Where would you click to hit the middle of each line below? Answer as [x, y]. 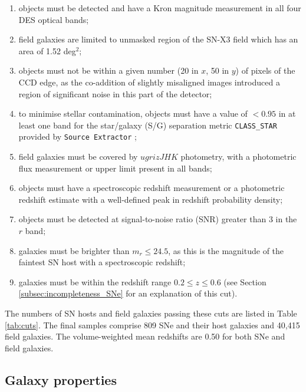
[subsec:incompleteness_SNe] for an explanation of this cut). [128, 293]
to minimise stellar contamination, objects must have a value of [133, 113]
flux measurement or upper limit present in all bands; [115, 168]
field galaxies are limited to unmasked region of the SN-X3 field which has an [158, 39]
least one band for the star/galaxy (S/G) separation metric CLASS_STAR [148, 125]
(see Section [245, 281]
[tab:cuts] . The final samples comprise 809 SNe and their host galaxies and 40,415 [152, 325]
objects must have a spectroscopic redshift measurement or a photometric [152, 188]
